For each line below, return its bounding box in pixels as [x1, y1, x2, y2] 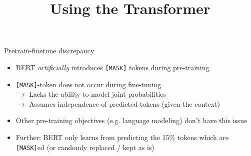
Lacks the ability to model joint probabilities [29, 89, 166, 99]
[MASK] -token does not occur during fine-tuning [15, 79, 161, 89]
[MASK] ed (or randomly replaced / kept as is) [15, 142, 154, 152]
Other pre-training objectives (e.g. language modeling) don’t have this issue [15, 115, 247, 126]
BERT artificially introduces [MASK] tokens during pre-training [15, 62, 209, 72]
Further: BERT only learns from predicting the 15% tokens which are [15, 132, 229, 143]
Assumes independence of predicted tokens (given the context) [29, 98, 220, 109]
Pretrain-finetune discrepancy [4, 45, 94, 56]
